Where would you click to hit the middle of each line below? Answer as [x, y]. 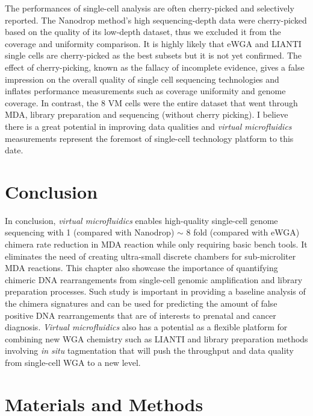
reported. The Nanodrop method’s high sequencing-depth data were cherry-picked [156, 20]
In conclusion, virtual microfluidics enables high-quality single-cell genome [141, 220]
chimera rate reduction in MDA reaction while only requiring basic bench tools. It [156, 244]
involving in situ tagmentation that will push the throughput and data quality [149, 350]
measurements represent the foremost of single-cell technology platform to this [149, 138]
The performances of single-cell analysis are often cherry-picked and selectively [150, 8]
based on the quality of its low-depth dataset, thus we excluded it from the [143, 32]
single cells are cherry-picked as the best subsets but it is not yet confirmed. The [153, 55]
